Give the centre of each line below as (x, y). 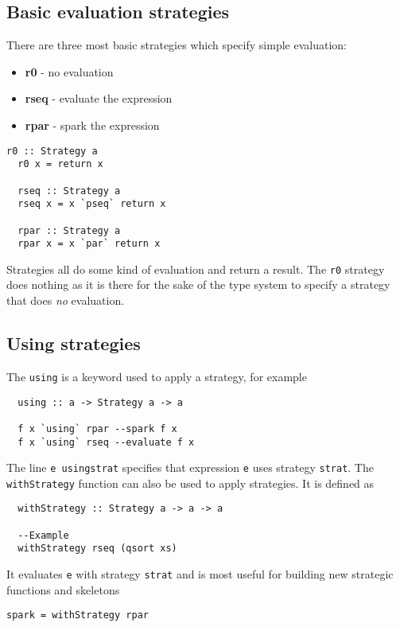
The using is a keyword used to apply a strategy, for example (157, 376)
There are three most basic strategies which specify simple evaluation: (177, 45)
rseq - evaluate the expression (99, 98)
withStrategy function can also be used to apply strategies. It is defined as (190, 483)
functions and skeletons (63, 589)
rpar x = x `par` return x (89, 244)
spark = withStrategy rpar (78, 615)
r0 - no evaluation (69, 71)
